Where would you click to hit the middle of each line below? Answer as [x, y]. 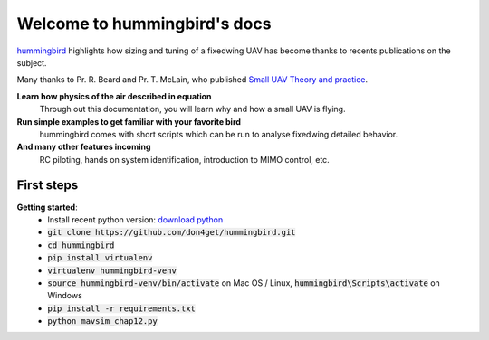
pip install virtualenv [100, 258]
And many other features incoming [84, 147]
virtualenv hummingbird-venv [112, 270]
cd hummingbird [81, 245]
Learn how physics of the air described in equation [114, 96]
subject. [32, 62]
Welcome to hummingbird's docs [144, 24]
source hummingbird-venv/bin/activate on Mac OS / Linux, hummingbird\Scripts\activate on [244, 283]
